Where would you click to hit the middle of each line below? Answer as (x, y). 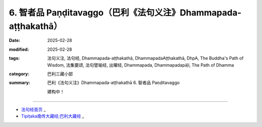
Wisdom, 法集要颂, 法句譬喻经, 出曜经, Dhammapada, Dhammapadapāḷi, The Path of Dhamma (141, 65)
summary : (20, 83)
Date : (15, 41)
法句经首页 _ (33, 110)
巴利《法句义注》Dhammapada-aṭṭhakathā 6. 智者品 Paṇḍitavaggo (114, 83)
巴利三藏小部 (60, 74)
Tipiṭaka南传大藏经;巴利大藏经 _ (53, 116)
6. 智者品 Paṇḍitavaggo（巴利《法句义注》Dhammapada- (125, 13)
